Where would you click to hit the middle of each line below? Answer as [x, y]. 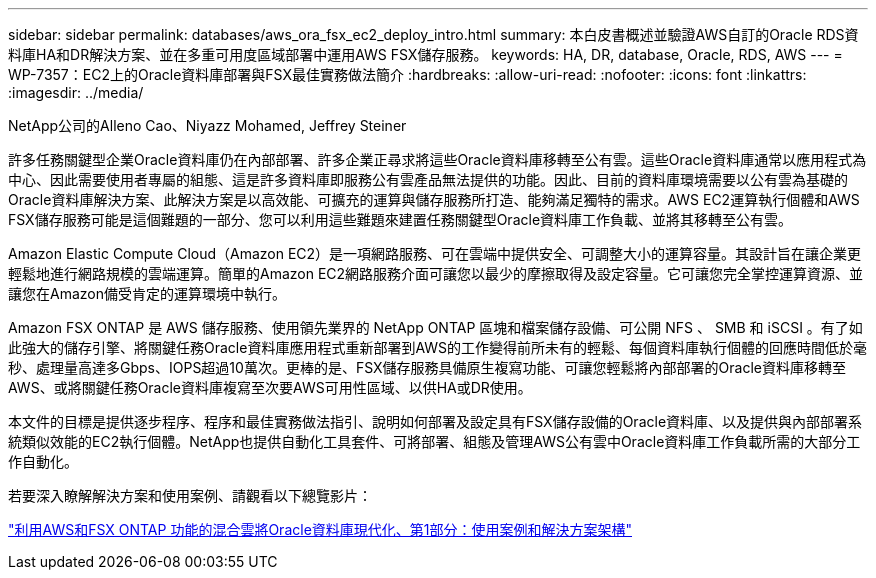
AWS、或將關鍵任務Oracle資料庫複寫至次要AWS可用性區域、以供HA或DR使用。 [270, 387]
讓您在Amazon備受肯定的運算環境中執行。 [147, 293]
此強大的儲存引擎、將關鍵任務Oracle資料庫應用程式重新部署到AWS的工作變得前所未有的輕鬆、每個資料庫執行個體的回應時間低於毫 [438, 347]
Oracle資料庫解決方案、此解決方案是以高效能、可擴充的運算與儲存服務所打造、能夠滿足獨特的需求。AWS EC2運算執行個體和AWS [434, 199]
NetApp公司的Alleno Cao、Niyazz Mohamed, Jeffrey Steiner [207, 125]
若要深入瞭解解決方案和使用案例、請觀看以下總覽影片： [190, 495]
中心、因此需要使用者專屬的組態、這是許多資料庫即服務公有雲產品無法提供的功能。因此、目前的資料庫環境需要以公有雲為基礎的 [428, 179]
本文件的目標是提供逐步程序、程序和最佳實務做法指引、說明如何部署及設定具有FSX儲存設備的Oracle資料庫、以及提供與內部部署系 [435, 421]
